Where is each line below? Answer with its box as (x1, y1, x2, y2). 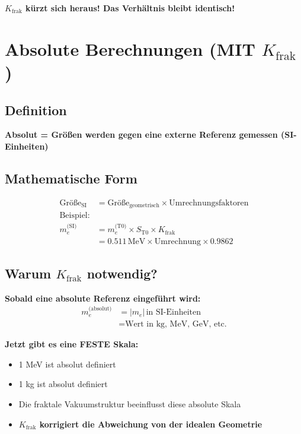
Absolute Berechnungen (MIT (5, 36, 255, 61)
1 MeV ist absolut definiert (18, 357, 116, 370)
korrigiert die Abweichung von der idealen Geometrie (39, 417, 262, 430)
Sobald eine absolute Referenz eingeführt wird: (5, 292, 201, 304)
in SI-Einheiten (146, 308, 201, 317)
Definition (5, 100, 67, 119)
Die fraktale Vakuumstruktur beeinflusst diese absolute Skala (18, 397, 241, 410)
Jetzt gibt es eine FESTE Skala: (5, 338, 139, 350)
